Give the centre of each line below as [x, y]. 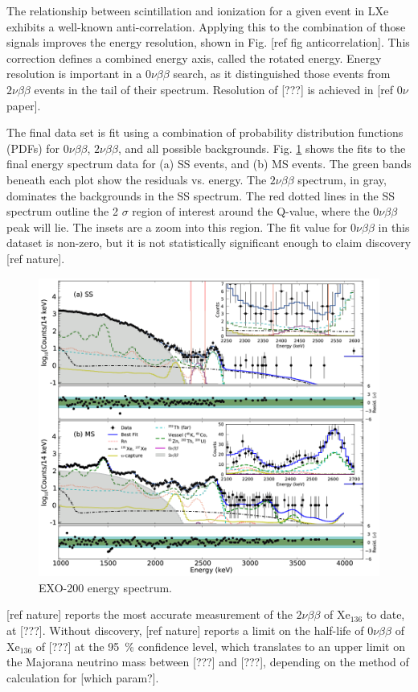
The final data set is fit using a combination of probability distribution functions [205, 132]
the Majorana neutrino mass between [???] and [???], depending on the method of [208, 662]
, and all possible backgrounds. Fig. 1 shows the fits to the [262, 148]
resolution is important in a [74, 74]
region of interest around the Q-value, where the [251, 211]
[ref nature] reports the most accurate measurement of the [150, 614]
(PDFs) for [33, 148]
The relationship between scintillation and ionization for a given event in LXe [198, 10]
